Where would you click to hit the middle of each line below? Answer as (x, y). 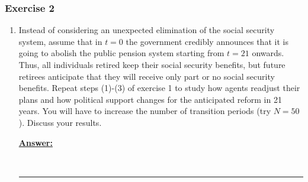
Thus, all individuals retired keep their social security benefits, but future (152, 64)
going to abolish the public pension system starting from (121, 53)
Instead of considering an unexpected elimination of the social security (147, 30)
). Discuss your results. (60, 122)
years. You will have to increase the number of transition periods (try (145, 111)
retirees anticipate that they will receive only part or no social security (147, 76)
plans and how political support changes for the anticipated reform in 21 (150, 99)
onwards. (268, 53)
